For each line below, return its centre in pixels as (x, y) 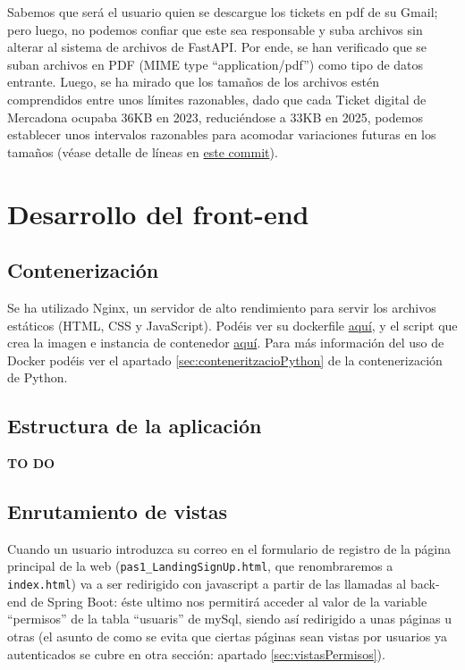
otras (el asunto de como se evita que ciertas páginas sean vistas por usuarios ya (228, 636)
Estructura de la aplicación (135, 426)
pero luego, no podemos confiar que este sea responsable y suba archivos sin (215, 29)
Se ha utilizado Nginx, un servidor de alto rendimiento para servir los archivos (222, 307)
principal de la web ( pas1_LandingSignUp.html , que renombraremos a (200, 566)
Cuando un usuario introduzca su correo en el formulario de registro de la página (229, 548)
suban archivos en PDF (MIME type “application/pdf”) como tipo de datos (216, 64)
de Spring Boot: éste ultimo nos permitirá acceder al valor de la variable (229, 601)
